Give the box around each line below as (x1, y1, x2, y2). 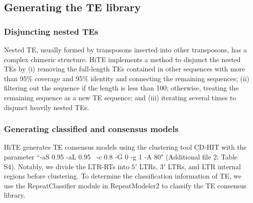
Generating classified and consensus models (4, 123, 179, 135)
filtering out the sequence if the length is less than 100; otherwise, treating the (4, 83, 239, 93)
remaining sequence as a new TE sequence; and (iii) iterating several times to (4, 92, 236, 102)
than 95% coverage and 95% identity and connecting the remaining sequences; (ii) (4, 73, 250, 83)
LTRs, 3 (139, 161, 163, 171)
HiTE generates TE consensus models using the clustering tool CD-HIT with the (4, 142, 247, 152)
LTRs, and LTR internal (167, 161, 241, 171)
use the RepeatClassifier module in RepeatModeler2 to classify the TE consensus (4, 180, 247, 190)
